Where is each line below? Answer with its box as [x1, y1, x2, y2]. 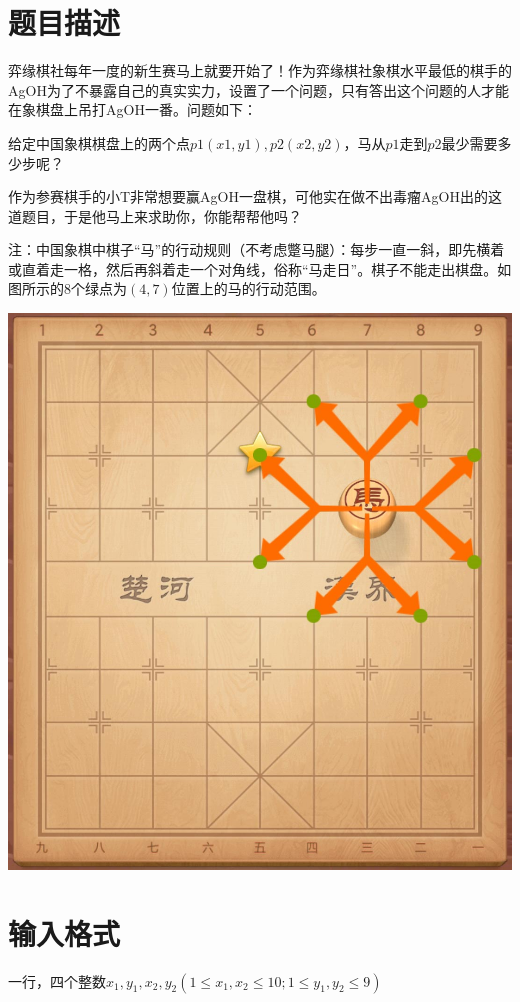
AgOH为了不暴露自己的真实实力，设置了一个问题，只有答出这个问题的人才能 [8, 79, 509, 100]
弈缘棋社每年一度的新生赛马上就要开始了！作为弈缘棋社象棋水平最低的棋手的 [8, 60, 512, 81]
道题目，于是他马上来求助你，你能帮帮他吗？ [8, 205, 302, 226]
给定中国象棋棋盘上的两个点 [8, 132, 190, 153]
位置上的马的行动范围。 [171, 278, 326, 299]
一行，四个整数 [8, 970, 106, 991]
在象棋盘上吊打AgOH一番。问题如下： [8, 99, 257, 120]
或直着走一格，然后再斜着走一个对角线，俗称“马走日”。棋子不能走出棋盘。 [8, 258, 498, 279]
